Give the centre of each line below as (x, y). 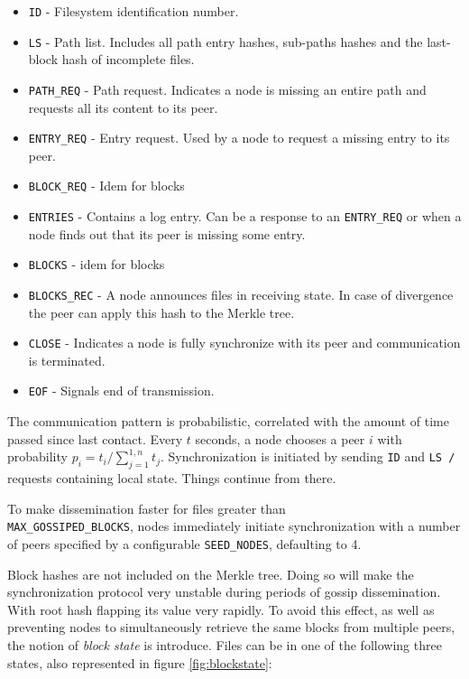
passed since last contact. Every (95, 438)
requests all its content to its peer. (123, 107)
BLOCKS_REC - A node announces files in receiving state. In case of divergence (241, 294)
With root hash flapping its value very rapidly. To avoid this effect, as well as (221, 609)
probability (37, 456)
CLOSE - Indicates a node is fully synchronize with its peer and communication (244, 343)
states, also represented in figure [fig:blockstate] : (140, 662)
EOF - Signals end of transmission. (121, 391)
